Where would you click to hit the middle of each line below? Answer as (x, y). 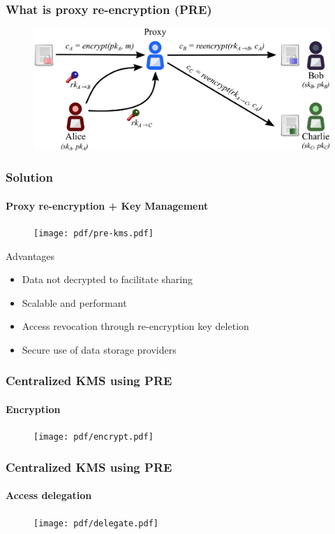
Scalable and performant (74, 302)
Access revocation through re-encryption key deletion (135, 326)
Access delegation (49, 495)
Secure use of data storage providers (99, 349)
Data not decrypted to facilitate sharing (107, 279)
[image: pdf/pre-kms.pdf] (94, 233)
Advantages (30, 255)
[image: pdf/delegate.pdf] (96, 523)
